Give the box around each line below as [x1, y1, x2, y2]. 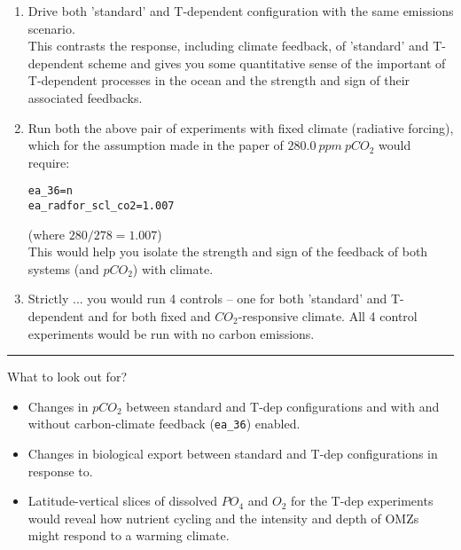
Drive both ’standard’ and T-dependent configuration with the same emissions [27, 2, 454, 20]
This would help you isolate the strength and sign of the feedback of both [27, 242, 428, 261]
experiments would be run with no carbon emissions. [27, 324, 315, 342]
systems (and [27, 259, 99, 278]
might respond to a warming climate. [27, 526, 230, 545]
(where [27, 224, 66, 243]
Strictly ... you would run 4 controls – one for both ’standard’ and [27, 289, 387, 308]
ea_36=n [27, 185, 73, 198]
